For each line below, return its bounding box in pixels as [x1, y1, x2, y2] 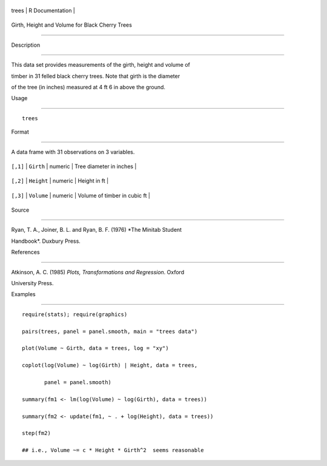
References [11, 249, 40, 256]
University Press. [11, 280, 54, 287]
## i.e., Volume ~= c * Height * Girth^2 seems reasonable [22, 447, 204, 454]
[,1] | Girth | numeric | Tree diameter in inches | [11, 163, 137, 170]
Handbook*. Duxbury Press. [11, 237, 81, 245]
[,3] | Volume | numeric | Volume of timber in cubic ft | [11, 192, 151, 199]
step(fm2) [22, 430, 51, 437]
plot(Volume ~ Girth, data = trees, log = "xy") [22, 345, 169, 352]
